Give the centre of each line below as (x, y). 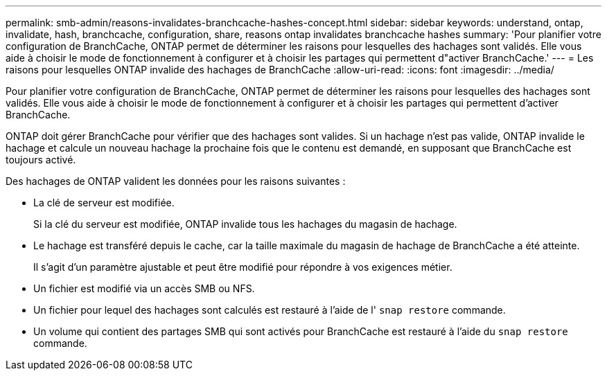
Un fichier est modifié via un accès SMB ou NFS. (144, 288)
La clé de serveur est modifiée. (104, 203)
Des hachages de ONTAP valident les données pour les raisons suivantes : (176, 181)
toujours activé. (41, 160)
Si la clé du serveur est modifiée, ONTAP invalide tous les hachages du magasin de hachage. (245, 224)
